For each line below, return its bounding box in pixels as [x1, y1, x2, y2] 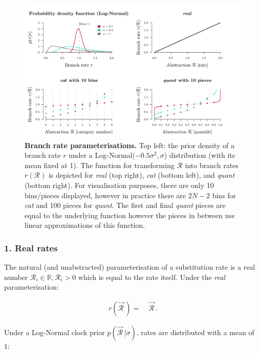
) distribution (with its [164, 150, 235, 160]
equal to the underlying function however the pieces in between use [25, 209, 235, 220]
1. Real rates [4, 241, 58, 254]
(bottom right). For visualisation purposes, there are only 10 [25, 180, 214, 191]
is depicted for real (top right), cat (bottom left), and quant [48, 170, 235, 180]
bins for [212, 190, 236, 200]
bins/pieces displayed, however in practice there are [25, 190, 186, 200]
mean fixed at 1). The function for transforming [25, 159, 175, 170]
